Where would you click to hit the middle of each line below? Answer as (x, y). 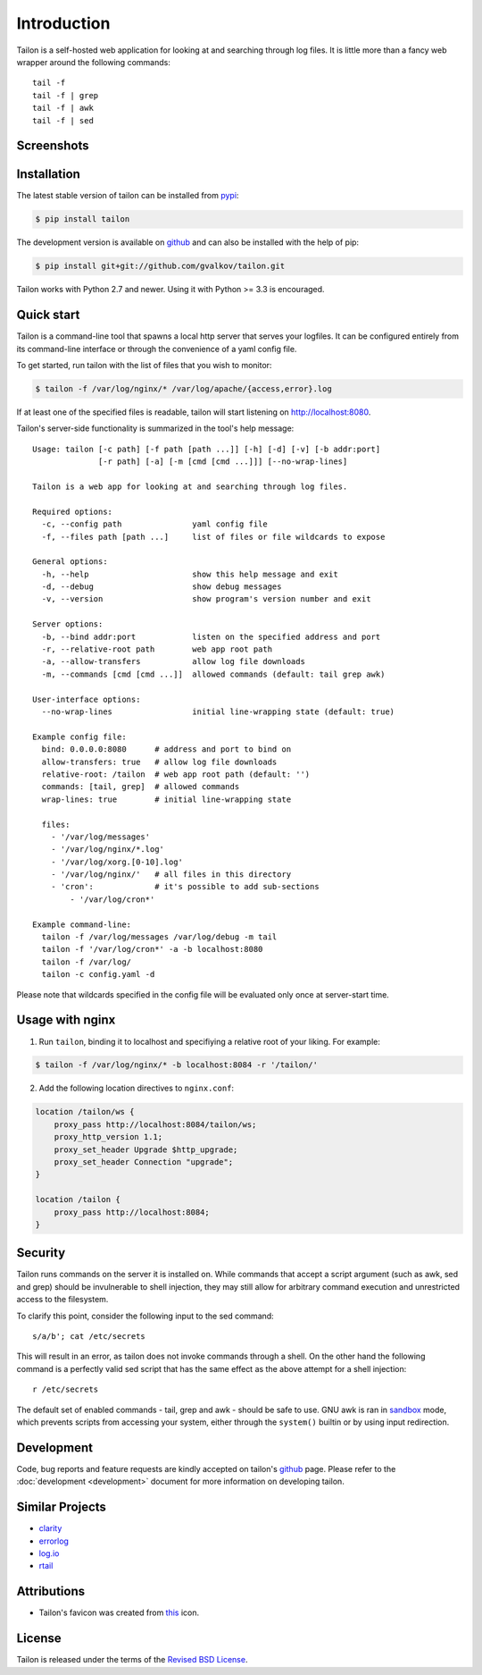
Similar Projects (62, 1507)
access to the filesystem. (62, 1300)
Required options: (73, 511)
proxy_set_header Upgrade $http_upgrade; (146, 1149)
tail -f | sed (63, 120)
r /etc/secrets (66, 1389)
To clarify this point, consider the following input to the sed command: (145, 1316)
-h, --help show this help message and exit (190, 574)
